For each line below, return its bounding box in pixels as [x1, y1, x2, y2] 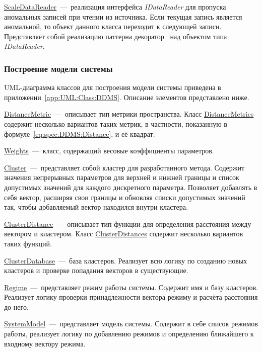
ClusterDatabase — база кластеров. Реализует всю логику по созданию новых [4, 255, 247, 266]
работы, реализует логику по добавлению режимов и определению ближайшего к [4, 328, 254, 339]
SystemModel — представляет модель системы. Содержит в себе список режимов [4, 318, 258, 329]
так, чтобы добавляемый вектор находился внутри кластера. [4, 202, 188, 212]
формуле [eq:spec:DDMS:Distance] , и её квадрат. [4, 128, 155, 139]
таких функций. [4, 238, 52, 248]
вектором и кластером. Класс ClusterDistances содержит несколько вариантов [4, 228, 243, 239]
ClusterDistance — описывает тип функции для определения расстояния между [4, 218, 251, 229]
